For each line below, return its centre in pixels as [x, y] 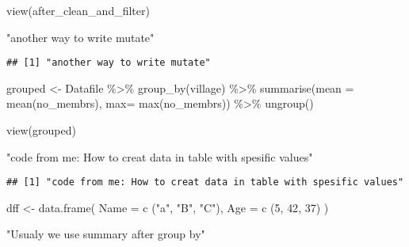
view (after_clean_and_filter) [78, 10]
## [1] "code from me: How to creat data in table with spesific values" [205, 182]
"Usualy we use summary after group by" [106, 234]
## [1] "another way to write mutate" [109, 63]
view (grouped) [41, 130]
